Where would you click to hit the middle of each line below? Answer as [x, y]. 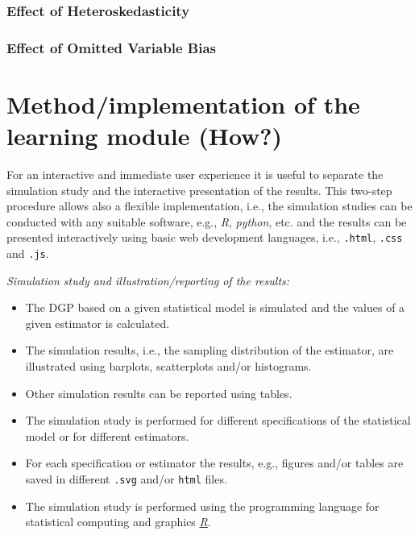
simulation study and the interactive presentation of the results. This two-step [199, 190]
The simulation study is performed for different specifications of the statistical [218, 420]
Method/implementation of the [183, 104]
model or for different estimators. [107, 435]
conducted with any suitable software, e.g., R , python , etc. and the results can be [207, 221]
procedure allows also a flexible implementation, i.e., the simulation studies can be [209, 206]
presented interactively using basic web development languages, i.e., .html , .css [205, 237]
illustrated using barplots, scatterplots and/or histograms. [168, 366]
